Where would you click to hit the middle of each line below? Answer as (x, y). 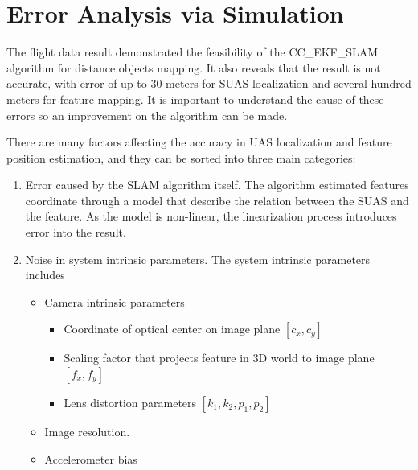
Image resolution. (87, 432)
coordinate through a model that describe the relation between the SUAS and (217, 200)
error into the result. (76, 232)
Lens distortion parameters (130, 403)
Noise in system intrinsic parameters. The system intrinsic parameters (198, 259)
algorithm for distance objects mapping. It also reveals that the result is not (194, 67)
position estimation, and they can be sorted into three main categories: (181, 157)
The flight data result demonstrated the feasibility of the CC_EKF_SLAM (193, 52)
